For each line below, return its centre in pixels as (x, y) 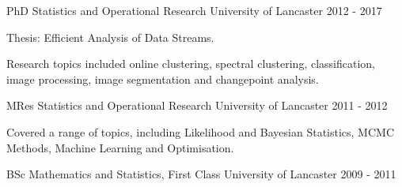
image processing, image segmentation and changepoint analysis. (163, 79)
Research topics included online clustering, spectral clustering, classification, (191, 64)
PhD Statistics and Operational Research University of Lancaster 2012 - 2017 (194, 10)
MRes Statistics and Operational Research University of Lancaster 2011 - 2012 (197, 105)
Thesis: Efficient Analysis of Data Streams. (110, 37)
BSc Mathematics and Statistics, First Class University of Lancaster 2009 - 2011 (201, 174)
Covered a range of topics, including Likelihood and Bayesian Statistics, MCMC (201, 131)
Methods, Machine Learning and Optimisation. (120, 147)
